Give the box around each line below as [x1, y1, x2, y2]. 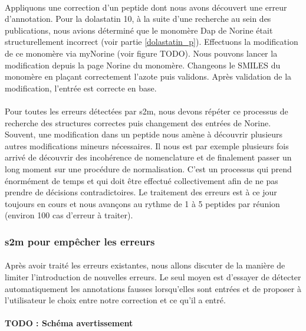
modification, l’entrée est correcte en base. [5, 81, 157, 94]
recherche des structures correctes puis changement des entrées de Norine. [5, 116, 271, 129]
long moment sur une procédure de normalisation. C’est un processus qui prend [5, 162, 292, 175]
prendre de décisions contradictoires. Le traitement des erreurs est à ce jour [5, 186, 277, 198]
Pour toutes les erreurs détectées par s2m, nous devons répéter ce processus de [5, 104, 288, 117]
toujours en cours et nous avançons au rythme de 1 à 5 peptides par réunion [5, 197, 280, 209]
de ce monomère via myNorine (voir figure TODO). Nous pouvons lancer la [5, 47, 278, 59]
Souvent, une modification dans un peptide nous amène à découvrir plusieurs [5, 128, 283, 140]
